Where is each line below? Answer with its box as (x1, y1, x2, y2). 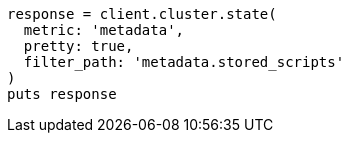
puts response (7, 86, 117, 102)
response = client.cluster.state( (7, 6, 277, 22)
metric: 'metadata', (23, 22, 185, 38)
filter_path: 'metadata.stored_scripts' (23, 54, 345, 70)
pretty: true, (23, 38, 134, 54)
